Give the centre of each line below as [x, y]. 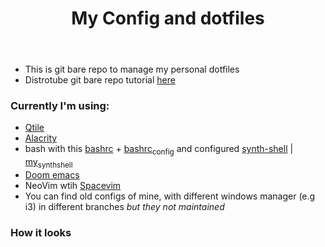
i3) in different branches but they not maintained [124, 207]
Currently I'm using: [60, 106]
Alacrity [41, 138]
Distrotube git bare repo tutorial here [100, 80]
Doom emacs [52, 175]
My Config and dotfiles [168, 18]
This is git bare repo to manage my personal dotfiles [132, 69]
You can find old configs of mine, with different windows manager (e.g [170, 196]
